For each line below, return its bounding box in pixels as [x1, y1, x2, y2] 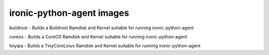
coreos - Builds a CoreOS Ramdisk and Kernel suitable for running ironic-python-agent [9, 34, 188, 40]
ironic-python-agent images [9, 7, 130, 18]
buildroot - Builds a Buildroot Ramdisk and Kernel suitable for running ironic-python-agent [9, 25, 194, 31]
